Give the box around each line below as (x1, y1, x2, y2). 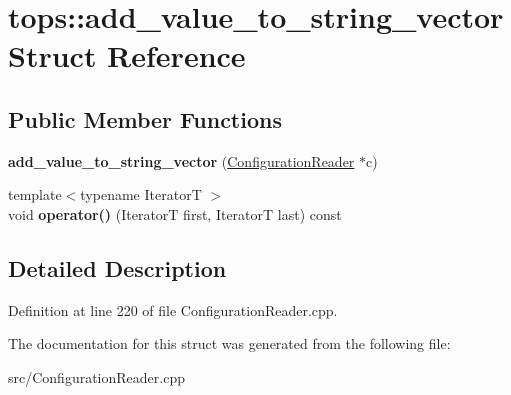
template (8, 184, 62, 205)
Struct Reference (8, 35, 246, 76)
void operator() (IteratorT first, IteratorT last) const (8, 203, 342, 224)
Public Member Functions (8, 103, 282, 134)
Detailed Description (8, 252, 227, 283)
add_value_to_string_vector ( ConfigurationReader (8, 150, 355, 171)
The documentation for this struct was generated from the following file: (8, 333, 451, 354)
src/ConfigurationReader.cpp (8, 366, 185, 387)
